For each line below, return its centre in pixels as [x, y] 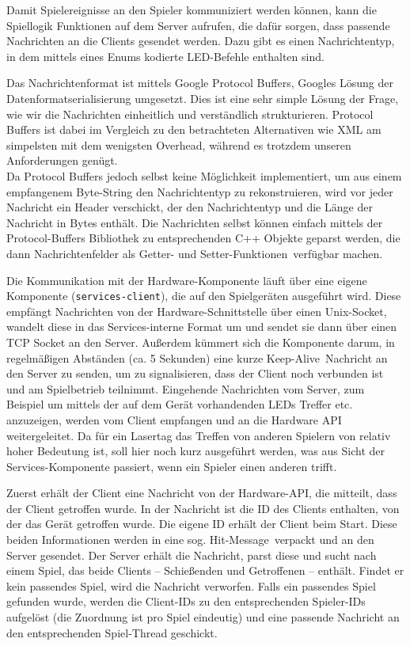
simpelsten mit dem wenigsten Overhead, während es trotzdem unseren [179, 144]
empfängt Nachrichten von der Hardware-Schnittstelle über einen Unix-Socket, [197, 311]
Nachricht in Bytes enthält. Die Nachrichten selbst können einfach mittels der [195, 222]
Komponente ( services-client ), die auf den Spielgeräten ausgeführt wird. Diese [204, 296]
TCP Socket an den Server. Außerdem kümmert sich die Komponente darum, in [201, 342]
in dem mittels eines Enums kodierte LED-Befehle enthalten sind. [165, 56]
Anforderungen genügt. [62, 160]
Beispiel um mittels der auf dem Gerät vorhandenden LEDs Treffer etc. [180, 404]
